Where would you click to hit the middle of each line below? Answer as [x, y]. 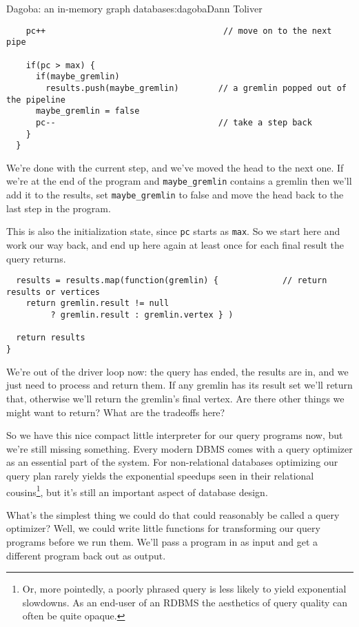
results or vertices [53, 292]
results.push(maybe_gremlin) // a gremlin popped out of [196, 88]
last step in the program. [59, 208]
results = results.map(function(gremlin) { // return [172, 281]
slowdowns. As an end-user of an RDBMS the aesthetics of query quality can [185, 602]
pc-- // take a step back [174, 122]
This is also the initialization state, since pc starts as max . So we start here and [173, 231]
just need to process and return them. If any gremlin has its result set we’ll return [179, 385]
